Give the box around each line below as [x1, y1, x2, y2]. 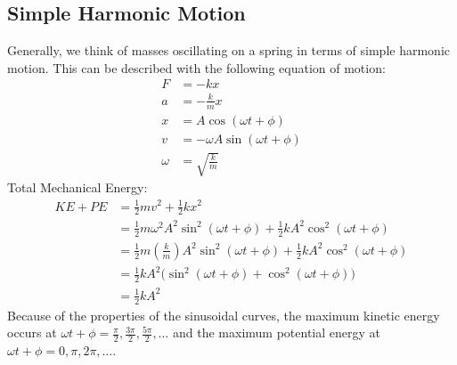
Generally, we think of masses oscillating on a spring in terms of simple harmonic [7, 41, 450, 60]
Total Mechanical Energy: [7, 178, 148, 197]
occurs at [7, 323, 57, 342]
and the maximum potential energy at [172, 323, 380, 342]
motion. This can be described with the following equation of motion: [7, 58, 386, 77]
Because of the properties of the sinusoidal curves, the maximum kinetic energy [7, 305, 440, 324]
